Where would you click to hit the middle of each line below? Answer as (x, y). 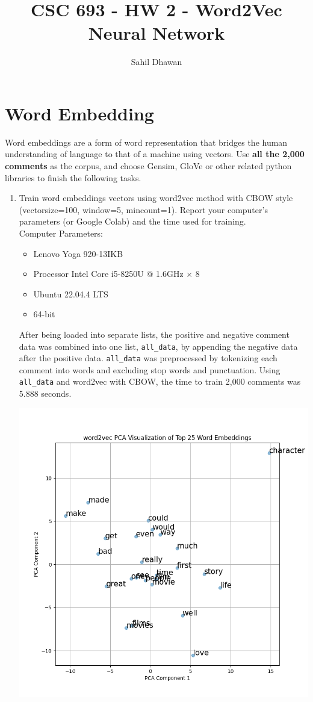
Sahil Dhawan (156, 62)
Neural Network (156, 33)
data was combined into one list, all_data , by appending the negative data (158, 346)
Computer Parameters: (61, 233)
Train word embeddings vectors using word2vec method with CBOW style (156, 198)
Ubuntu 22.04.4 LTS (71, 294)
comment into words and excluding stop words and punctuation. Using (150, 369)
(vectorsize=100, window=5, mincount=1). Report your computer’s (143, 209)
